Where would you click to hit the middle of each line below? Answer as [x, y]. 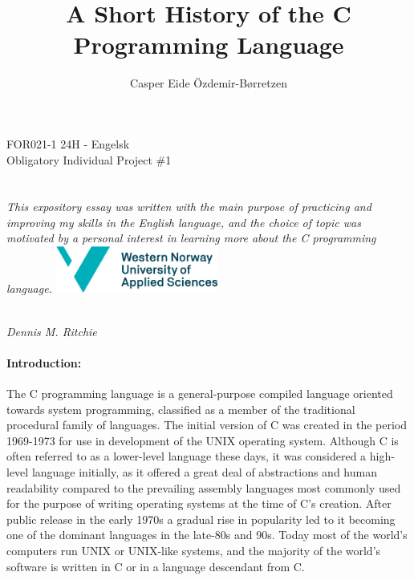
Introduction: [44, 362]
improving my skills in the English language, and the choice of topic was [184, 222]
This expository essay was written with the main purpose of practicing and [189, 207]
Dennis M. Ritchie [52, 331]
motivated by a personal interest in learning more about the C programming [191, 238]
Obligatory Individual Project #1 [89, 159]
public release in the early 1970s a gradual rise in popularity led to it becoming [201, 519]
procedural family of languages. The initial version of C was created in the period [207, 425]
